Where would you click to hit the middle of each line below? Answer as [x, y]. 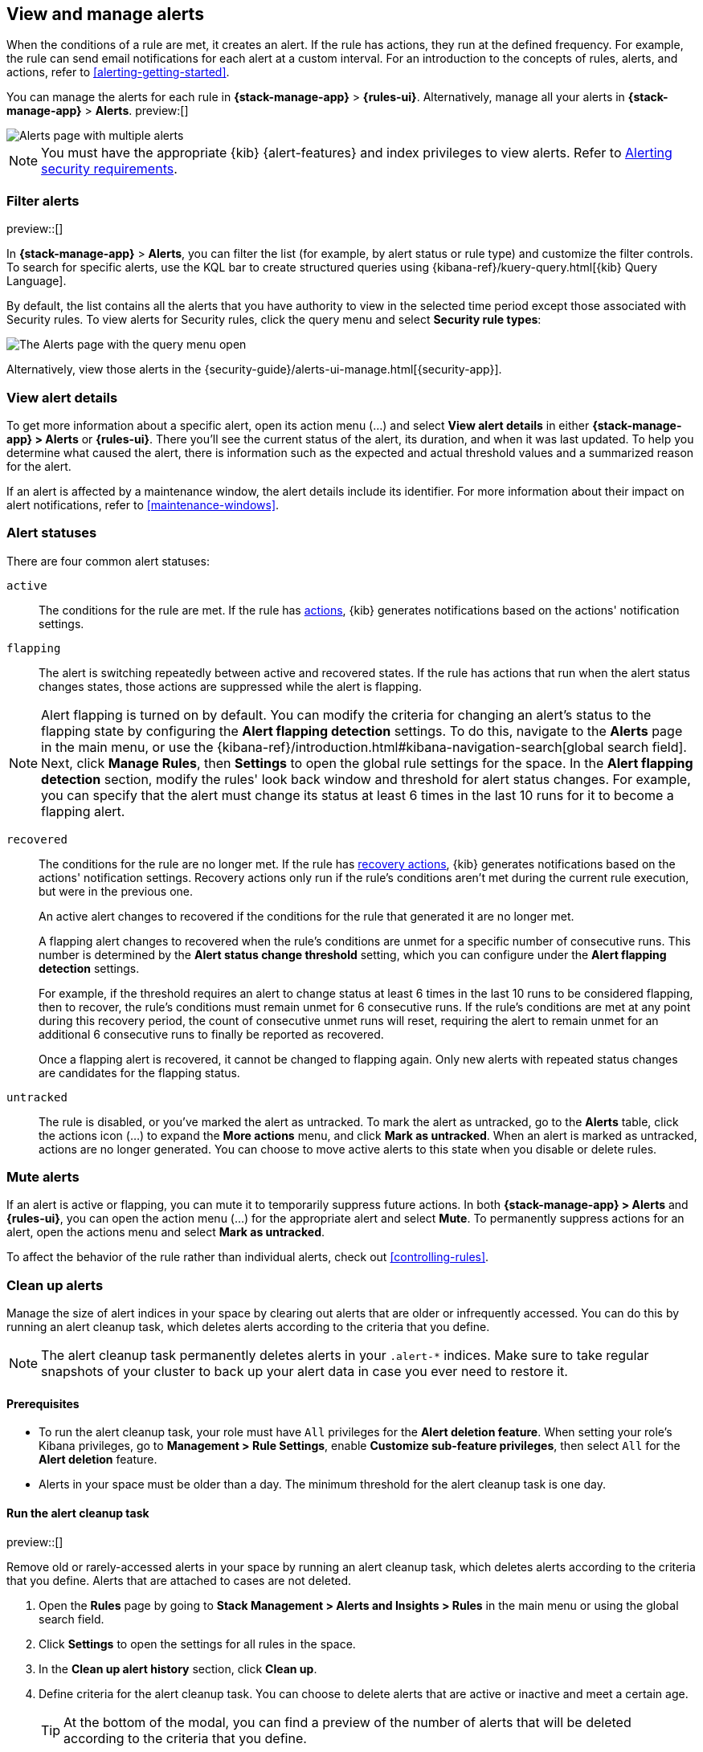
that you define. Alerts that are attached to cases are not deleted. [179, 1580]
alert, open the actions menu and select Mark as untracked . [166, 1232]
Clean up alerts [55, 1285]
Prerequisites [43, 1403]
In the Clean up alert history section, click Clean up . [178, 1668]
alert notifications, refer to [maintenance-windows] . [143, 504]
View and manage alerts [105, 14]
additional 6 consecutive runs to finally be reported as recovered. [211, 1034]
